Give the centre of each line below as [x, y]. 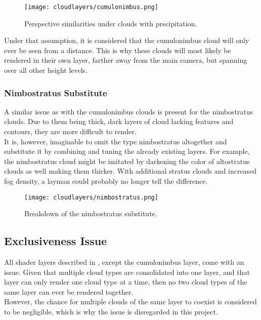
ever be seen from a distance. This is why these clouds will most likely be [118, 50]
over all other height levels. [46, 70]
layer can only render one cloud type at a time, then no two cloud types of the [126, 282]
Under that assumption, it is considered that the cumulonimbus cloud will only [127, 40]
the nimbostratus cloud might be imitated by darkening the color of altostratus [127, 161]
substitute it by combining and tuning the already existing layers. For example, [127, 151]
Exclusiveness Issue [56, 241]
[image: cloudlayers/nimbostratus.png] [91, 197]
